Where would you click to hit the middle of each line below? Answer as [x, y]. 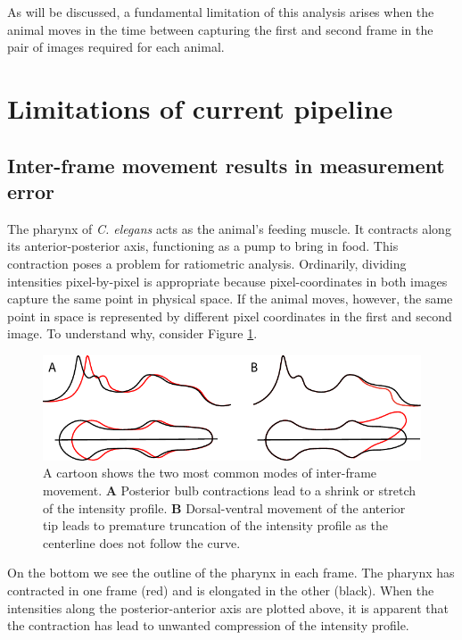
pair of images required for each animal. [116, 47]
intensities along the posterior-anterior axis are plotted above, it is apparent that [228, 607]
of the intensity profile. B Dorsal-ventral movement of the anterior [224, 507]
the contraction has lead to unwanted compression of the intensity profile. [208, 625]
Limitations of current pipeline [200, 108]
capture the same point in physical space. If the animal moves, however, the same [230, 299]
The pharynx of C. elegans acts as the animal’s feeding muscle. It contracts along [229, 228]
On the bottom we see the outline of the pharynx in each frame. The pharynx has [231, 573]
